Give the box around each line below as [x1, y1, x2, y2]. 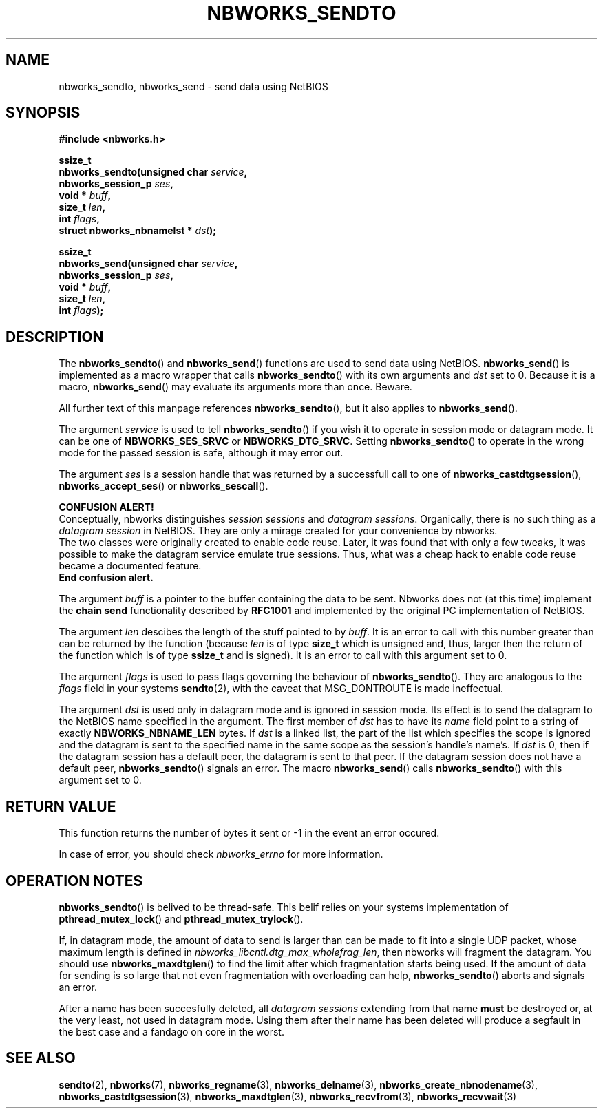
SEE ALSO [6, 1049, 76, 1067]
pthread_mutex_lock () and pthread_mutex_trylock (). [59, 912, 304, 925]
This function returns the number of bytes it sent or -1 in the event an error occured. [59, 827, 440, 839]
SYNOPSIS [6, 104, 81, 122]
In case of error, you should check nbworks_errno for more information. [59, 848, 383, 861]
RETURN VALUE [6, 797, 116, 815]
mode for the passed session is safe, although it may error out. [59, 447, 343, 459]
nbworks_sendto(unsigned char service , [59, 166, 248, 178]
